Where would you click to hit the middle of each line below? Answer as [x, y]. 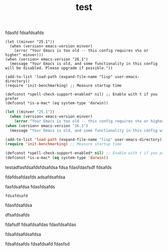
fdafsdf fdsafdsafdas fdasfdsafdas [41, 224]
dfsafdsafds [17, 215]
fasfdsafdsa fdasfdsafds [30, 187]
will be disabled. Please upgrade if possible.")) [59, 68]
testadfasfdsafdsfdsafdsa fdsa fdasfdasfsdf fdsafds [58, 167]
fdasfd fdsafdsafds [24, 33]
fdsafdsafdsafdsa [23, 234]
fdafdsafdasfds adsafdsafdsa [35, 177]
